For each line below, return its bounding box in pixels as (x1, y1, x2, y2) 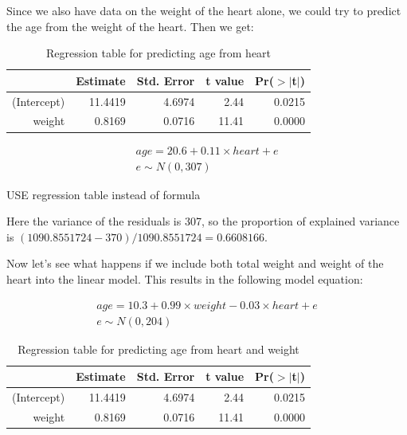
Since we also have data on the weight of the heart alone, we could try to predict (6, 2, 401, 18)
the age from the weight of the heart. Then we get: (6, 18, 254, 34)
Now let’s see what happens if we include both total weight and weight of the (6, 255, 384, 272)
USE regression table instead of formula (6, 186, 201, 202)
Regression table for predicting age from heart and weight (18, 340, 299, 357)
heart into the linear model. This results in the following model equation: (6, 271, 363, 287)
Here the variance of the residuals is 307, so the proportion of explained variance (6, 213, 400, 229)
